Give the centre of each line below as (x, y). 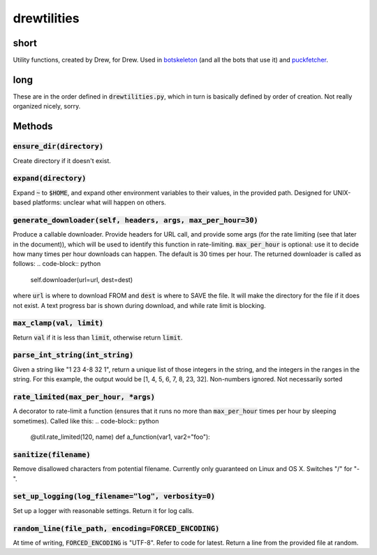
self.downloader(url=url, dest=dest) (82, 279)
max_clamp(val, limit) (58, 323)
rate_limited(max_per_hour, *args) (84, 397)
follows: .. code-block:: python (57, 264)
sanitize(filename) (52, 455)
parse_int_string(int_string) (73, 355)
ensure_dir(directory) (58, 147)
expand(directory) (50, 178)
